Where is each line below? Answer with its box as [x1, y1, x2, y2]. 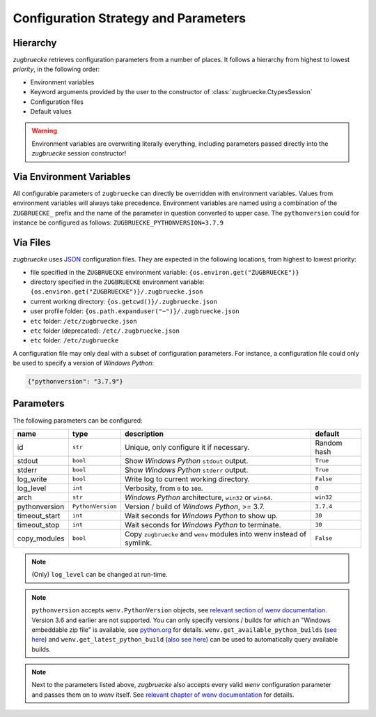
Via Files [13, 237, 52, 249]
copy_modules [17, 534, 65, 543]
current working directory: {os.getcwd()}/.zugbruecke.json [30, 297, 217, 305]
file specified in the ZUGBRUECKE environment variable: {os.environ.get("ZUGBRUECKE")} [30, 268, 299, 276]
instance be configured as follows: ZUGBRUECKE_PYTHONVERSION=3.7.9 [13, 218, 224, 227]
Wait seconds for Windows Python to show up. [124, 511, 279, 520]
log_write [17, 474, 47, 484]
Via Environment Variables [13, 171, 132, 183]
